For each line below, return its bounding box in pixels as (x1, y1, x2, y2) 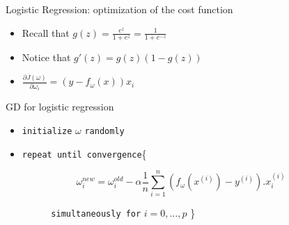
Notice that (22, 50, 71, 65)
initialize (22, 126, 72, 136)
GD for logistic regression (6, 99, 114, 114)
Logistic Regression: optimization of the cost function (6, 2, 233, 16)
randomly (84, 126, 125, 136)
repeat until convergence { (22, 146, 147, 160)
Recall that (22, 25, 70, 40)
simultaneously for (51, 209, 141, 219)
